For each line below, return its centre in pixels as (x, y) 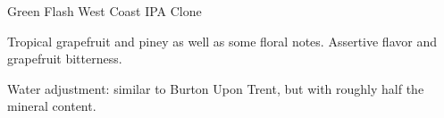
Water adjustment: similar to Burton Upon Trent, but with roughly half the (216, 88)
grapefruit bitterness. (65, 59)
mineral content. (52, 106)
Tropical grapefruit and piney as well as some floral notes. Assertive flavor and (222, 41)
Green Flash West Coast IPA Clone (105, 11)
